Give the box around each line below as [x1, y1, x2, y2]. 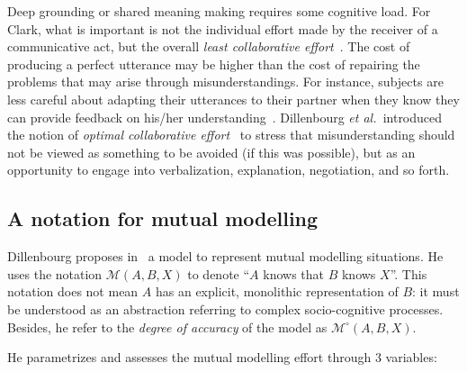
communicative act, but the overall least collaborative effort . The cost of [7, 37, 410, 56]
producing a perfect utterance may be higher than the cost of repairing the [7, 54, 420, 73]
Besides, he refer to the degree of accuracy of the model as [7, 317, 328, 336]
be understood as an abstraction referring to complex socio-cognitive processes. [7, 299, 444, 318]
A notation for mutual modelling [7, 204, 319, 232]
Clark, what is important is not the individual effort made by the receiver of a [7, 19, 438, 38]
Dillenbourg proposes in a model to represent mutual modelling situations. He [7, 247, 444, 266]
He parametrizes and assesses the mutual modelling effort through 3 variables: [7, 348, 437, 367]
